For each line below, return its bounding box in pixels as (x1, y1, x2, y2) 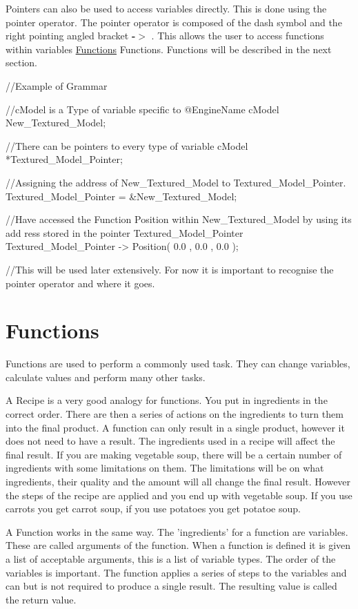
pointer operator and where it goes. (6, 275, 155, 290)
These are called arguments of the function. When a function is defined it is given (6, 538, 351, 552)
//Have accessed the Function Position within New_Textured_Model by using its (6, 212, 352, 226)
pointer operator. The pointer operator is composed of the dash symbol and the (6, 14, 342, 29)
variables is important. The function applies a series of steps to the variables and (6, 565, 347, 579)
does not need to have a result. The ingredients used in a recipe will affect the (6, 434, 335, 448)
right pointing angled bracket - (6, 28, 136, 43)
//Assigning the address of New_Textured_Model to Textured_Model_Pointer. (6, 175, 346, 189)
